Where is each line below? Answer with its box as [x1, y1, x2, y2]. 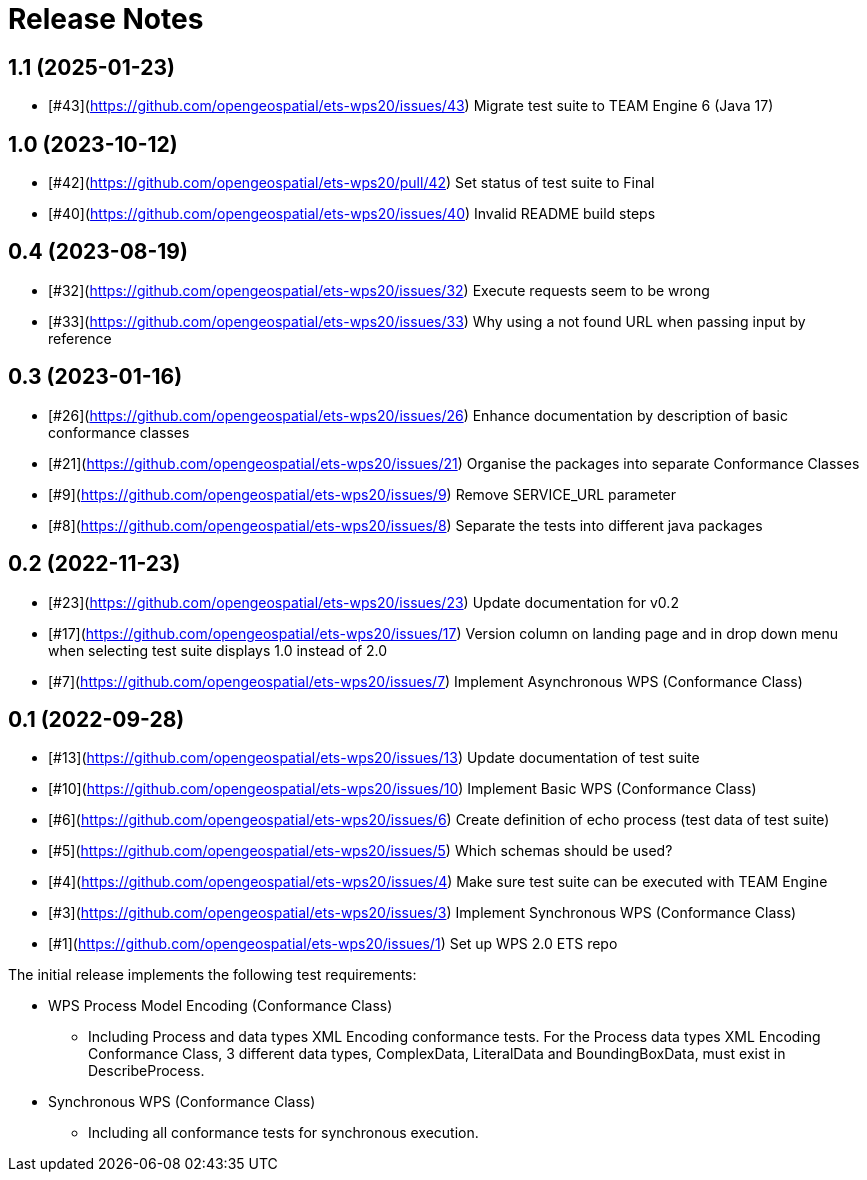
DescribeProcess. [88, 1062, 205, 1080]
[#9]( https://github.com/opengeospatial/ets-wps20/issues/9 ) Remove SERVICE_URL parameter [48, 485, 677, 503]
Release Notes [8, 2, 204, 36]
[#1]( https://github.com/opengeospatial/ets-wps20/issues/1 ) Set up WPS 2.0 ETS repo [48, 935, 618, 953]
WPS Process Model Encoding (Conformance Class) [48, 997, 393, 1015]
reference [48, 329, 112, 347]
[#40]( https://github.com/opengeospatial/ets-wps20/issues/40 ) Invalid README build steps [48, 205, 656, 223]
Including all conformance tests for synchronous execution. [88, 1124, 479, 1142]
